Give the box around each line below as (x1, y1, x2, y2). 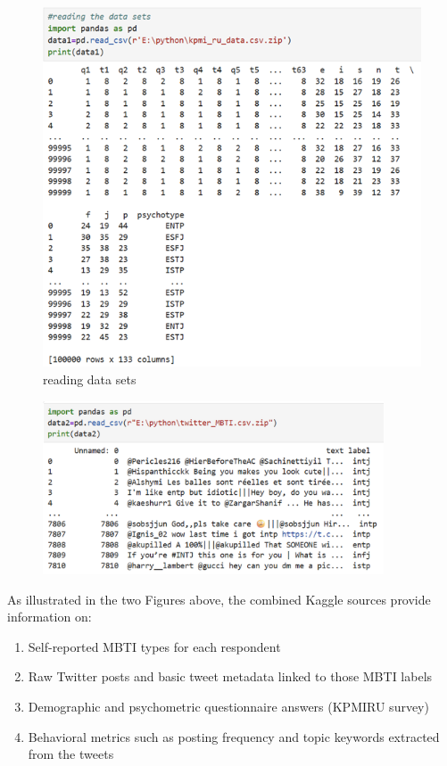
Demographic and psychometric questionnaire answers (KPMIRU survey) (28, 697, 429, 715)
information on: (7, 607, 92, 626)
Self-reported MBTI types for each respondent (28, 637, 281, 655)
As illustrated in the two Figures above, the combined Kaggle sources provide (7, 589, 431, 608)
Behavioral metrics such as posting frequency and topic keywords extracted (28, 727, 440, 745)
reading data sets (43, 369, 137, 388)
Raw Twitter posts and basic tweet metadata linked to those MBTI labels (28, 667, 433, 686)
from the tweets (28, 745, 114, 763)
